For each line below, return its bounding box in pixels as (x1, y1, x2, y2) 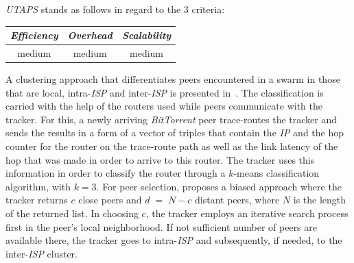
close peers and (78, 192, 142, 207)
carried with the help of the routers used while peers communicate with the (5, 99, 323, 113)
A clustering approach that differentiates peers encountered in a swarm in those (5, 72, 340, 86)
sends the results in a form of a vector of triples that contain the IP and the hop (5, 125, 344, 140)
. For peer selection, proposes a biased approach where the (96, 179, 342, 193)
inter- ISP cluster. (5, 246, 78, 260)
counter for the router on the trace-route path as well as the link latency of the (5, 139, 338, 153)
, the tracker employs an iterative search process (145, 205, 349, 220)
